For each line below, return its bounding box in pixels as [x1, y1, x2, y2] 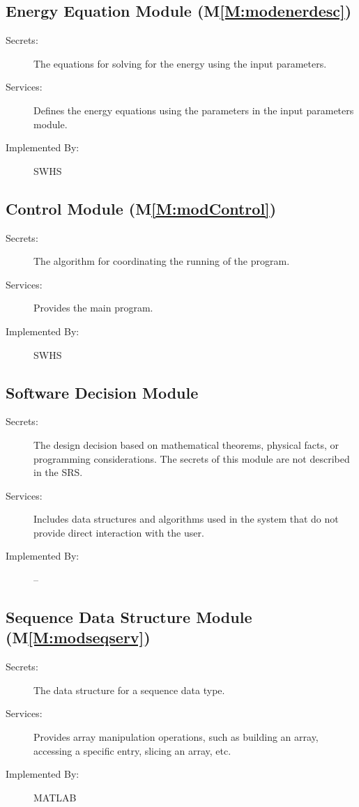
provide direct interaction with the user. [33, 525, 204, 539]
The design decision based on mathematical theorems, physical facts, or [33, 437, 339, 452]
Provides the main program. [33, 300, 153, 315]
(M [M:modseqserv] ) [6, 627, 151, 648]
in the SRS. [33, 465, 83, 479]
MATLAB [33, 790, 77, 804]
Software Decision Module [6, 381, 199, 403]
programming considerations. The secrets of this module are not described [33, 451, 350, 466]
